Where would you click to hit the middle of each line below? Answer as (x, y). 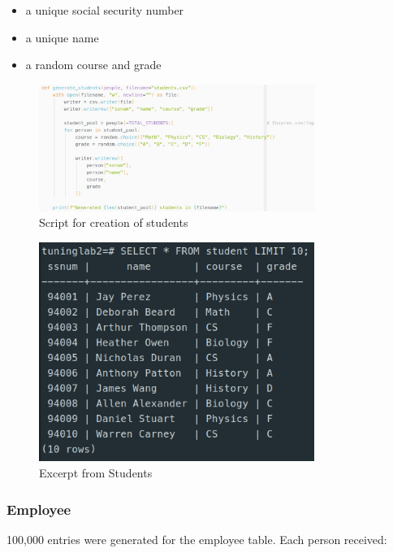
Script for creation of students (114, 222)
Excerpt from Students (96, 473)
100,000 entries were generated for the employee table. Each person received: (197, 539)
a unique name (62, 37)
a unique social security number (105, 10)
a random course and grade (93, 65)
